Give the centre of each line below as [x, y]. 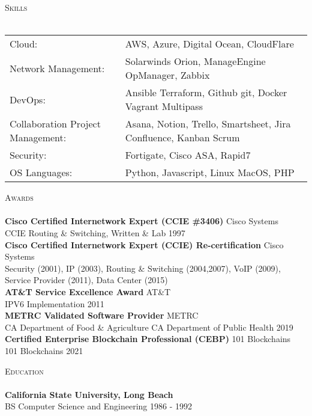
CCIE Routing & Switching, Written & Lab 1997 [95, 232]
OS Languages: [41, 173]
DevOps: [28, 99]
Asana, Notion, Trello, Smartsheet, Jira [208, 124]
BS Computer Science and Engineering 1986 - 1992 [98, 406]
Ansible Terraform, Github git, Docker [206, 93]
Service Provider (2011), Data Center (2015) [86, 280]
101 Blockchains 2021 [44, 350]
